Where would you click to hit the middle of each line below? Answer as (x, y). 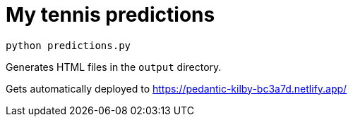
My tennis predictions (110, 15)
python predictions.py (68, 45)
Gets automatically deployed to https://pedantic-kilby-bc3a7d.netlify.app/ (176, 88)
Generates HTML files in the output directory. (114, 67)
